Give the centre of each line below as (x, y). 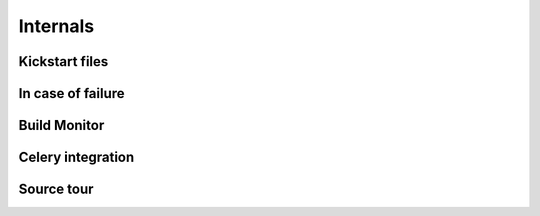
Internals (56, 26)
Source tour (56, 189)
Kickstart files (63, 61)
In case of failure (71, 93)
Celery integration (76, 157)
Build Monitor (61, 125)
